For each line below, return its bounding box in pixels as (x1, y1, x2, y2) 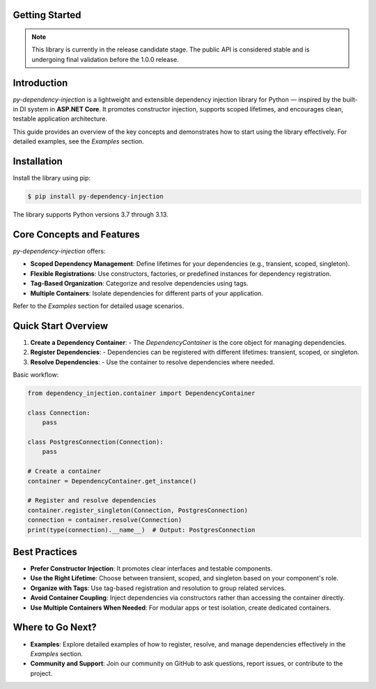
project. (30, 669, 53, 677)
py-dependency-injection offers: (13, 247, 106, 256)
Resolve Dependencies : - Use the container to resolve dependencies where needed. (30, 357, 275, 366)
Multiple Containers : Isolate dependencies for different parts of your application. (30, 289, 264, 297)
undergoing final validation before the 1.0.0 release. (31, 55, 179, 63)
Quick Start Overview (13, 320, 109, 332)
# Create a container (27, 467, 102, 475)
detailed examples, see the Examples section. (13, 137, 144, 146)
